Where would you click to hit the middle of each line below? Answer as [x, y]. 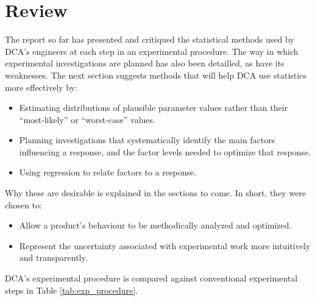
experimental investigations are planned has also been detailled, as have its [145, 63]
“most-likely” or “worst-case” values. [87, 119]
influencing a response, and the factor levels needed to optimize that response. [165, 151]
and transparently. [53, 257]
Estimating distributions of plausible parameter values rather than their [154, 108]
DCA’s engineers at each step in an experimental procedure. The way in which [152, 51]
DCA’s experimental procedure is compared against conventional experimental [151, 278]
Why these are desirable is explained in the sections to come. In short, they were [156, 193]
